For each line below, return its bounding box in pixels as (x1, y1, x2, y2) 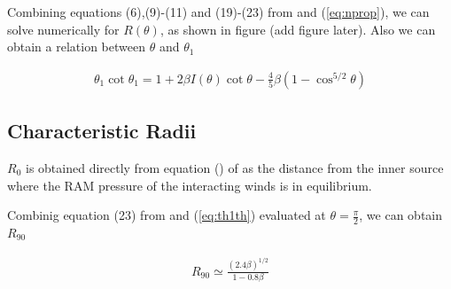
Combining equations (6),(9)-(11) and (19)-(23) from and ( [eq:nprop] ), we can (7, 3, 430, 20)
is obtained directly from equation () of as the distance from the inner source (25, 159, 444, 177)
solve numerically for (7, 20, 120, 38)
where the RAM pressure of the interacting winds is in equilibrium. (7, 176, 372, 194)
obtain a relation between (7, 37, 145, 56)
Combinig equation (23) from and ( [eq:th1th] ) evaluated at (7, 206, 326, 224)
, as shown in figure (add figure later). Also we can (159, 20, 436, 38)
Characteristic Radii (7, 117, 197, 144)
